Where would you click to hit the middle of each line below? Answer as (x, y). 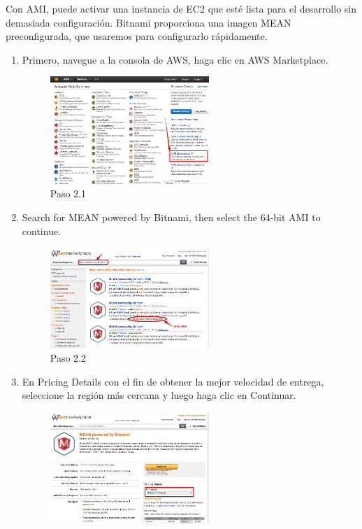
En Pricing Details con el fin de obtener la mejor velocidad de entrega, (173, 381)
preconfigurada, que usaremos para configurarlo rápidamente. (137, 36)
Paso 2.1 (68, 193)
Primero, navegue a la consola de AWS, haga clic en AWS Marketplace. (175, 59)
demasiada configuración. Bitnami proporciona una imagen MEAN (149, 22)
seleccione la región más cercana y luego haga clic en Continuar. (159, 395)
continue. (42, 231)
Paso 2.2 (68, 358)
